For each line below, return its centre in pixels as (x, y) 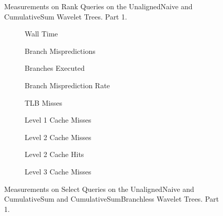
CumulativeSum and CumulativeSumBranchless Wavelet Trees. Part (112, 199)
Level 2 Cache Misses (58, 137)
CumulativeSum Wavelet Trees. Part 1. (66, 16)
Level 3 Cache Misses (58, 171)
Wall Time (41, 34)
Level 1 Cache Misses (58, 120)
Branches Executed (55, 68)
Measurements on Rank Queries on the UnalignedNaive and (98, 6)
